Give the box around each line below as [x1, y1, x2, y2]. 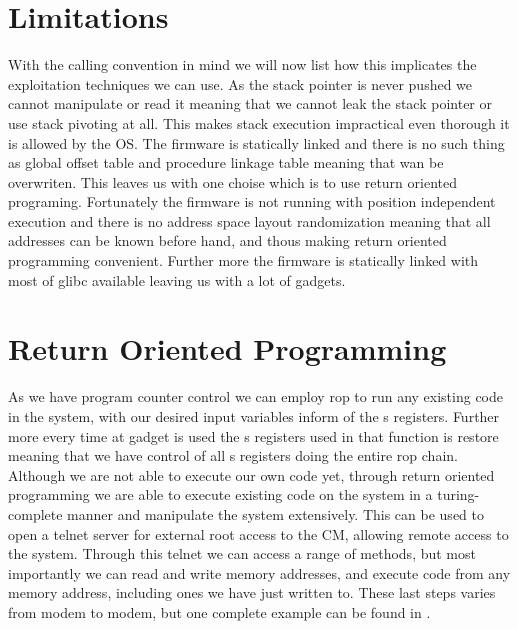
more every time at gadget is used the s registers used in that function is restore [8, 425, 499, 446]
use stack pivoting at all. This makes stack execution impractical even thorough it [8, 112, 510, 133]
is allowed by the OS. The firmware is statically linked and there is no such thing [8, 132, 505, 153]
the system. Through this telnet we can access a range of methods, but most [8, 543, 476, 564]
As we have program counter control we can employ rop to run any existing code [8, 386, 504, 407]
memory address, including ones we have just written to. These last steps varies [8, 582, 496, 603]
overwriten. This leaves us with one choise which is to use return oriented [8, 171, 457, 192]
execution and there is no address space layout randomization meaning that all [8, 210, 491, 231]
